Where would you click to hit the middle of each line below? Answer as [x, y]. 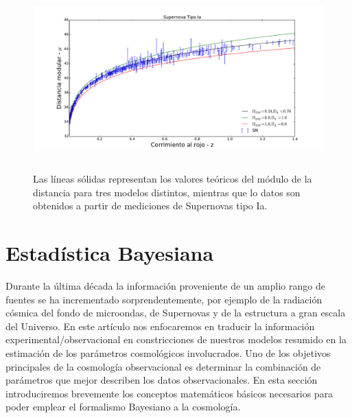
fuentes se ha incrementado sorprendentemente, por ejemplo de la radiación [164, 299]
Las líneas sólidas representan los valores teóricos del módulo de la [173, 179]
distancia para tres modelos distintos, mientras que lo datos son [167, 192]
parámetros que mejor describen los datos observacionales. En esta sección [162, 380]
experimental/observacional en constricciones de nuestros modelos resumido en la [176, 339]
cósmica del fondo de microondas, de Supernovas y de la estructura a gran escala [176, 313]
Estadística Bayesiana [110, 253]
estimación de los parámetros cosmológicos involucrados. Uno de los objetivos [168, 353]
